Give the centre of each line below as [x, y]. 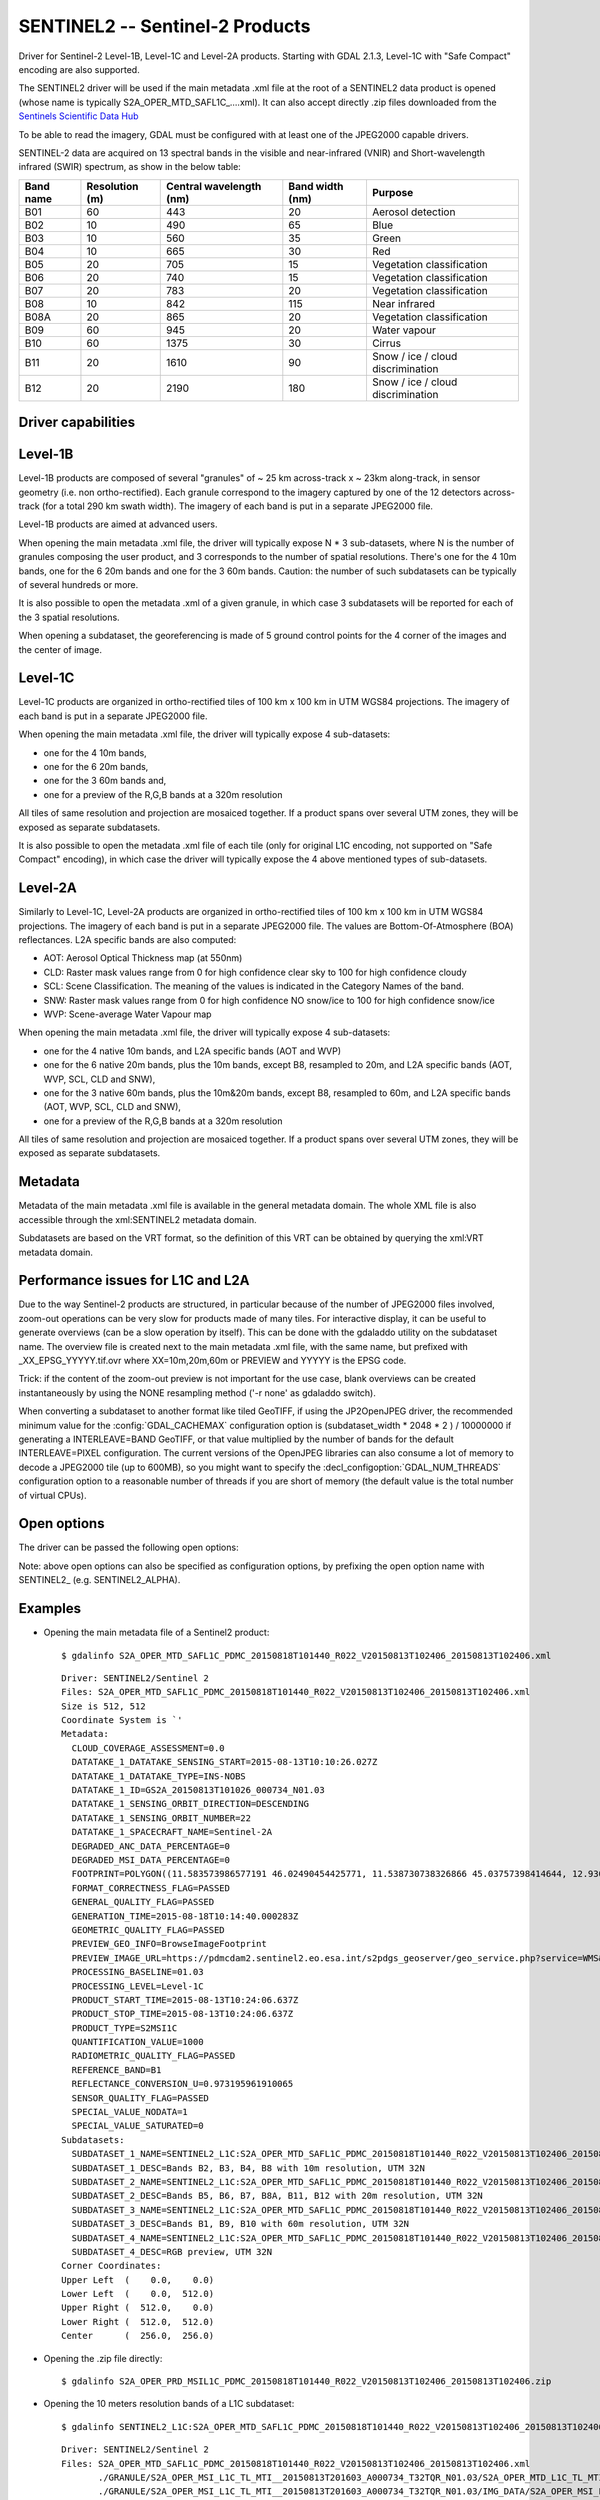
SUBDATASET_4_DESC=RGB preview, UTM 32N [172, 2251]
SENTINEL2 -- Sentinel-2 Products [164, 26]
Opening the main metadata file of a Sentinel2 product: [156, 1632]
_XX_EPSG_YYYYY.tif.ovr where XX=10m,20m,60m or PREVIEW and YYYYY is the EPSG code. [212, 1361]
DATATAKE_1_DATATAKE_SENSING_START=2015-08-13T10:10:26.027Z [224, 1762]
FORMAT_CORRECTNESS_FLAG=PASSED [150, 1888]
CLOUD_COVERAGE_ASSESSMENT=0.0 [148, 1748]
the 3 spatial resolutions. [69, 617]
